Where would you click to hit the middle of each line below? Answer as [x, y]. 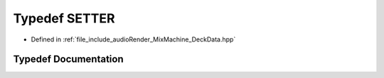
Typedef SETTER [64, 18]
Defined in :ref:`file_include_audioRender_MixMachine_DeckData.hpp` [133, 39]
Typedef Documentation [68, 59]
